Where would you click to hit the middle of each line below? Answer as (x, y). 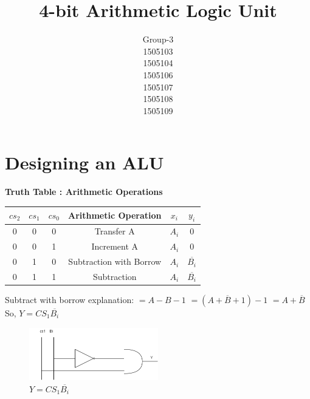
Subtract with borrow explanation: (70, 299)
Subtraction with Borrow (115, 261)
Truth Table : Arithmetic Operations (84, 192)
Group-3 (158, 39)
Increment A (115, 246)
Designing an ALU (84, 162)
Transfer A (115, 231)
